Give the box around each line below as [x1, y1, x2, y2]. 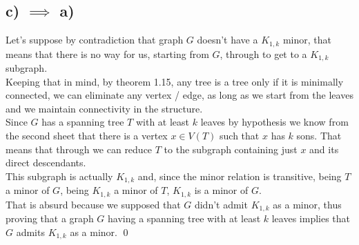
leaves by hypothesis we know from [200, 115, 349, 129]
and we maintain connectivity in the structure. [6, 101, 203, 115]
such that [220, 128, 260, 143]
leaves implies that [271, 211, 351, 226]
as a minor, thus [273, 197, 342, 211]
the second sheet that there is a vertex [6, 128, 168, 143]
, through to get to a [220, 46, 307, 61]
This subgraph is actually [6, 168, 113, 183]
